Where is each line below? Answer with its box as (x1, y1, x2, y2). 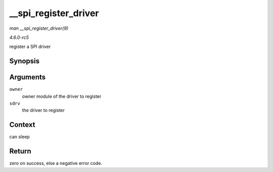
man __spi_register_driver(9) (9, 25, 68, 31)
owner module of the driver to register (22, 93, 102, 99)
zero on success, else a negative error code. (9, 160, 103, 166)
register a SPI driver (9, 43, 51, 50)
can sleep (9, 134, 30, 140)
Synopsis (9, 57, 40, 66)
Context (9, 121, 35, 129)
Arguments (9, 73, 46, 82)
